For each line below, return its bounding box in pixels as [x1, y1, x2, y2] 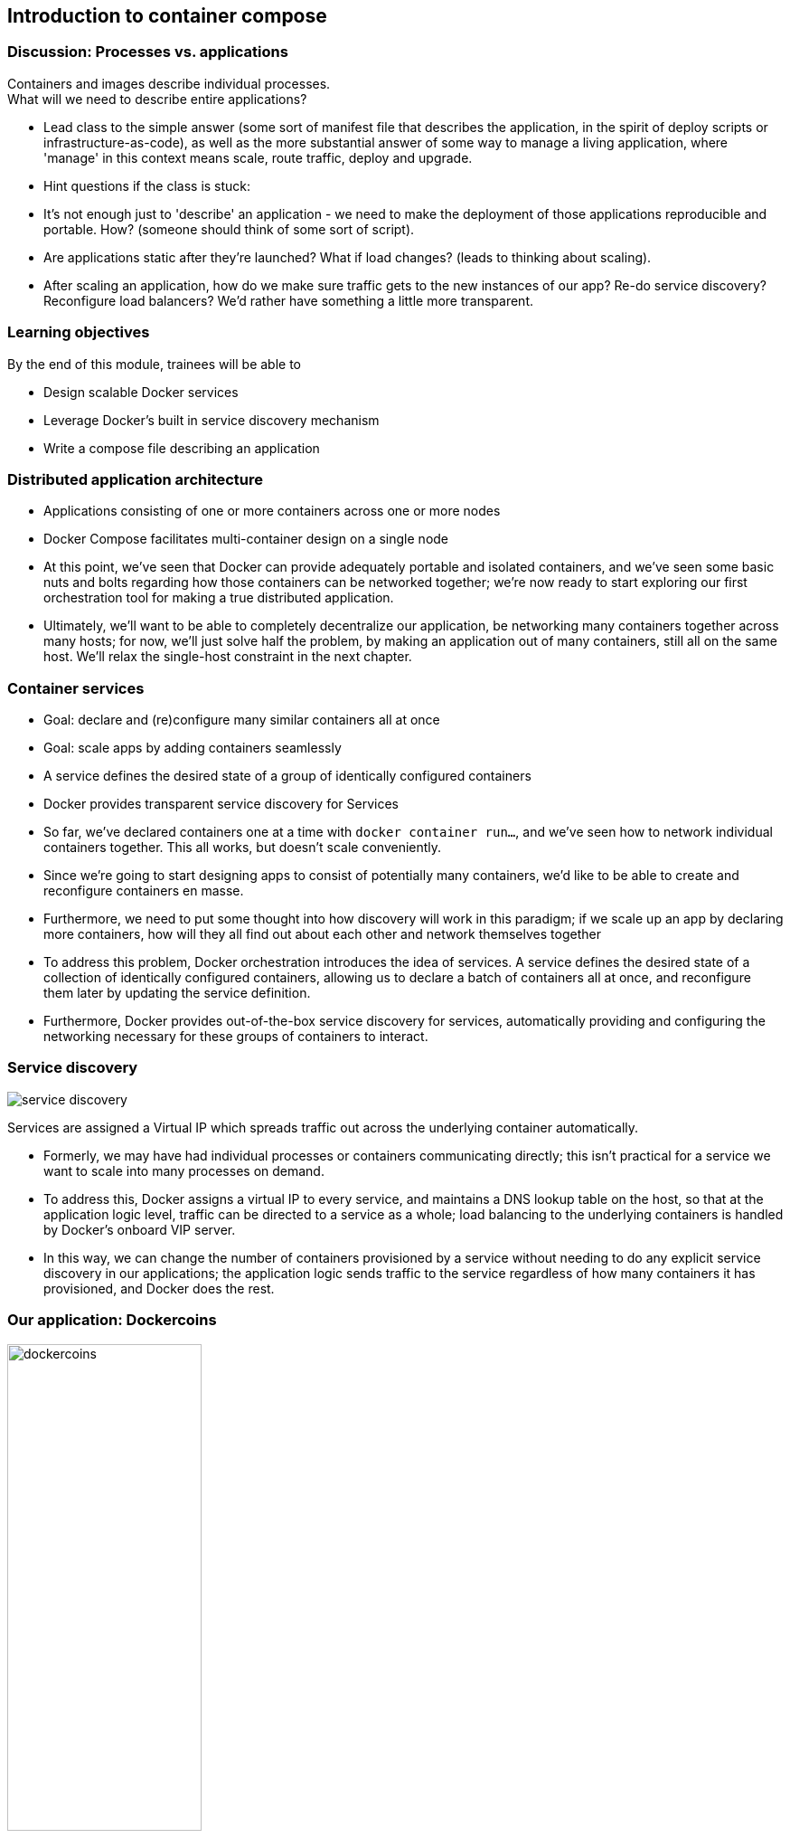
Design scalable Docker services [43, 384, 239, 400]
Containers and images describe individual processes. [7, 75, 331, 91]
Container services [7, 678, 145, 697]
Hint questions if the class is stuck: [43, 177, 251, 194]
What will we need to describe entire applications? [7, 90, 307, 107]
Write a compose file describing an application [43, 440, 320, 456]
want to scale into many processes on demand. [43, 1162, 324, 1179]
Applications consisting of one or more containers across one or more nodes [43, 503, 501, 519]
